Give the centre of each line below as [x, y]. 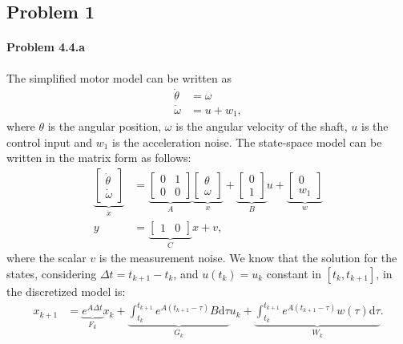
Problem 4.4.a [46, 47]
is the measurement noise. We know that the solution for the [248, 258]
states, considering [52, 273]
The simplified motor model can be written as [119, 77]
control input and [50, 142]
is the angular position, [105, 126]
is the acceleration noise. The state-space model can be [247, 142]
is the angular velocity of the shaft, [262, 126]
